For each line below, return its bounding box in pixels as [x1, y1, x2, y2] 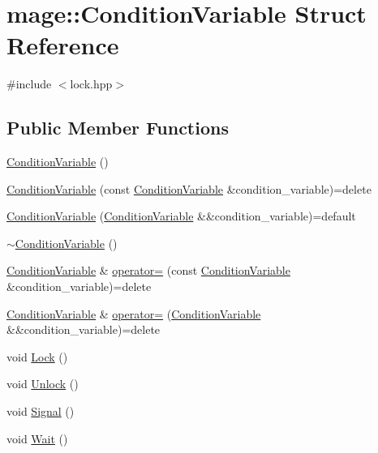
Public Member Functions [6, 115, 229, 140]
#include [6, 75, 52, 92]
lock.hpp [70, 75, 113, 92]
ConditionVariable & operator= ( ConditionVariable [6, 305, 261, 322]
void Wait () [6, 429, 68, 447]
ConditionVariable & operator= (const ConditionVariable [6, 262, 290, 279]
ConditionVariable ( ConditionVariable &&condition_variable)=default [6, 207, 356, 224]
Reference [6, 28, 119, 62]
